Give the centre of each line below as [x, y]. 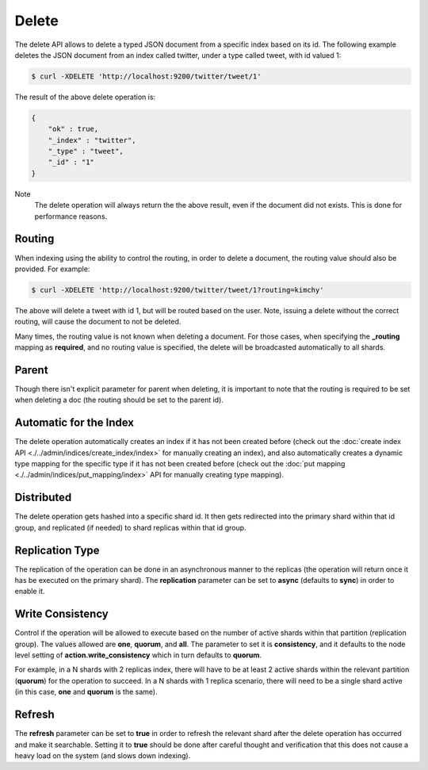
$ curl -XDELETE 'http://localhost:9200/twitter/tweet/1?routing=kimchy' [178, 290]
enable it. [30, 592]
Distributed [43, 498]
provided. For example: [52, 269]
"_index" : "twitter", [92, 140]
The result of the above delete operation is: [85, 97]
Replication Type [57, 550]
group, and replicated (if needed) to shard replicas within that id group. [130, 527]
